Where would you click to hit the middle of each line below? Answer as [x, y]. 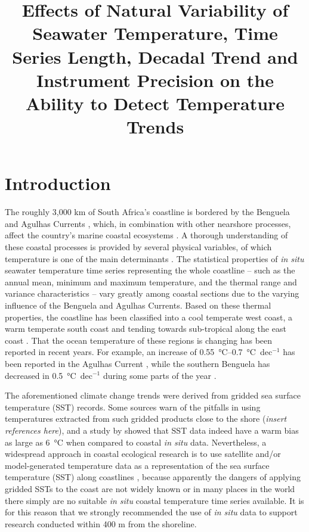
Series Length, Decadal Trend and [155, 56]
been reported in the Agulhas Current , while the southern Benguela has [137, 363]
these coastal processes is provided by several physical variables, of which [138, 247]
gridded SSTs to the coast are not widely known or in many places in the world [150, 488]
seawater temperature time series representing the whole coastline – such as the [150, 270]
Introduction [58, 183]
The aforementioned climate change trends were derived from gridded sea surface [153, 395]
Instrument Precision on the [155, 80]
